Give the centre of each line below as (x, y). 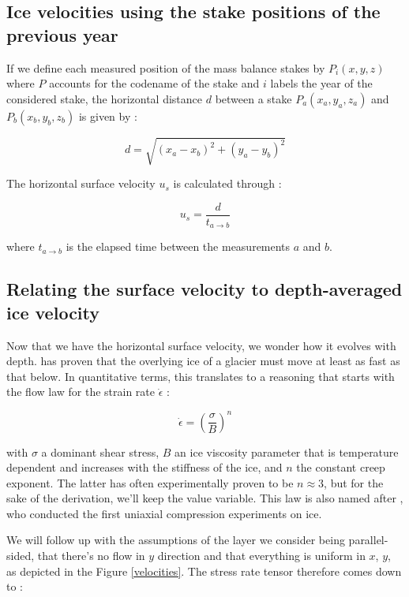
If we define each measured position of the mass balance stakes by (166, 67)
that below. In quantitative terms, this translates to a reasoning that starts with (201, 376)
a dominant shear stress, (100, 451)
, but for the (354, 482)
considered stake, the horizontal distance (105, 98)
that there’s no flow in (91, 556)
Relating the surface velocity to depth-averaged (204, 289)
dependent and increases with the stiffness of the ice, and (144, 467)
